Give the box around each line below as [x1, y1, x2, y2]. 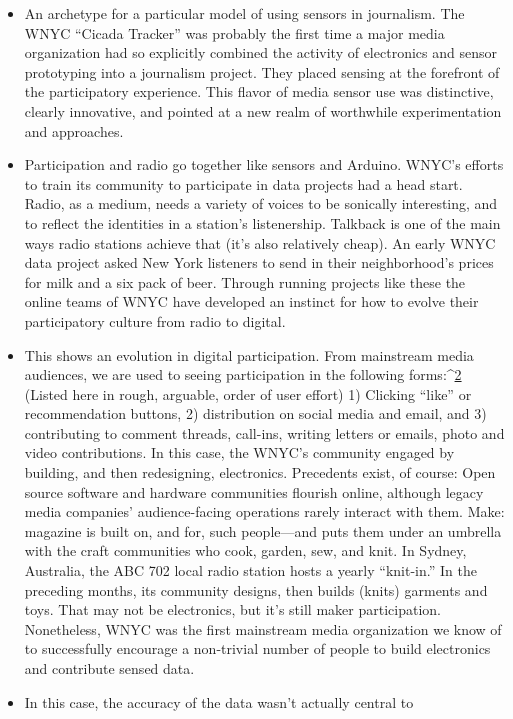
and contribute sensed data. [24, 658, 195, 678]
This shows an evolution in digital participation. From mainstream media [24, 344, 474, 365]
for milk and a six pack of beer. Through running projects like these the [24, 271, 466, 292]
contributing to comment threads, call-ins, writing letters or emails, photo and [24, 422, 505, 443]
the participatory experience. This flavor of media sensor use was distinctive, [24, 81, 494, 102]
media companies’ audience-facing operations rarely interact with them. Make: [24, 501, 505, 522]
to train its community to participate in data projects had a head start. [24, 173, 463, 194]
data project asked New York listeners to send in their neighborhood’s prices [24, 252, 494, 273]
